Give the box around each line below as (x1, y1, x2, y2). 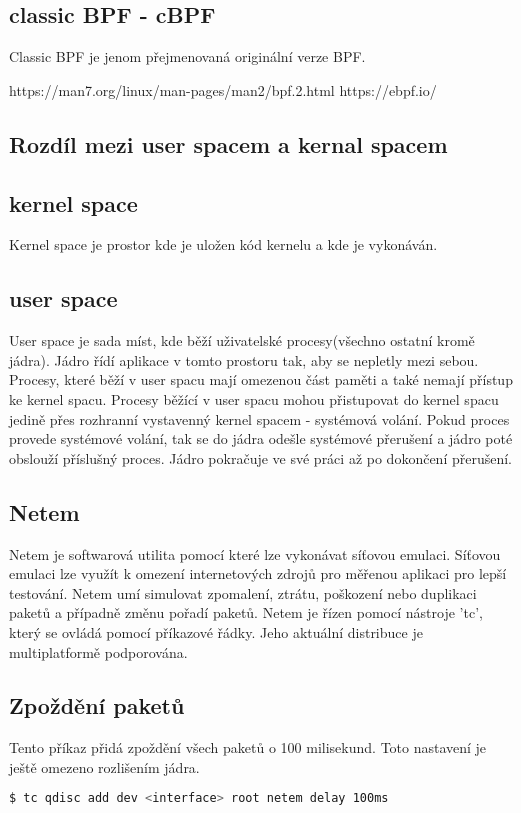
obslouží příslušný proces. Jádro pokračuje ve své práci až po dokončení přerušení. (9, 447, 513, 468)
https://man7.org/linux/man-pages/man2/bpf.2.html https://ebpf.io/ (9, 79, 437, 100)
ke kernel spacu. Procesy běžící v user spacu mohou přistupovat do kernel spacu (9, 388, 499, 409)
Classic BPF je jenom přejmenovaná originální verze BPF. (9, 46, 366, 67)
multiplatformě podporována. (9, 641, 188, 662)
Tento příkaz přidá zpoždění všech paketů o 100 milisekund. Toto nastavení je (9, 737, 487, 758)
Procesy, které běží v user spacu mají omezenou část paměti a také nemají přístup (9, 369, 513, 390)
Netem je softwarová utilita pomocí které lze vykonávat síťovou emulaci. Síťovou (9, 543, 501, 564)
